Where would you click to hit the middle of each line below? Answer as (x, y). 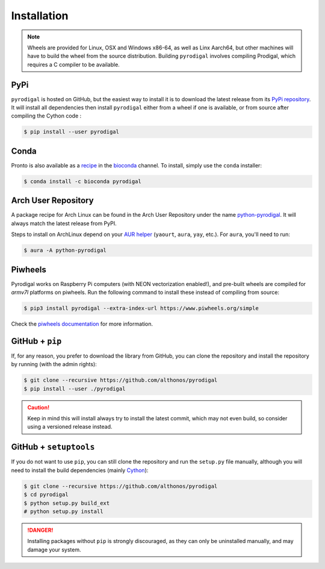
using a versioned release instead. (70, 427)
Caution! (39, 407)
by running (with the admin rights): (54, 364)
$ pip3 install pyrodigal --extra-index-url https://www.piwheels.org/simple (141, 308)
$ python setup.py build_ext (67, 503)
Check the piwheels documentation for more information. (82, 324)
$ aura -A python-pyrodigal (65, 250)
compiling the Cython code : (46, 116)
